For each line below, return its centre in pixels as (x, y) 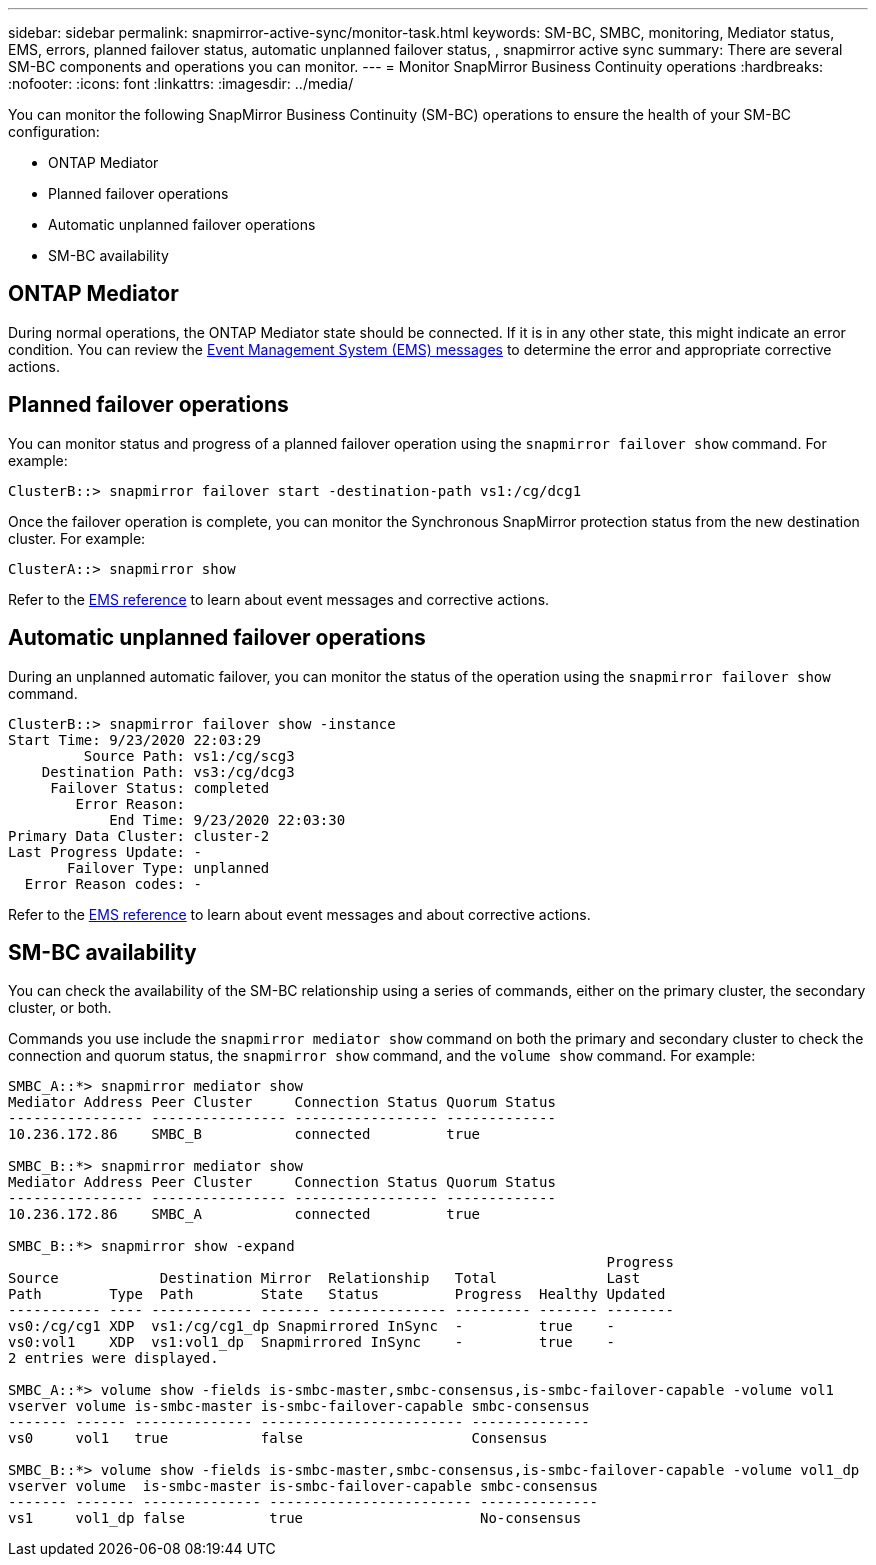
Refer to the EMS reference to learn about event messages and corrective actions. (279, 599)
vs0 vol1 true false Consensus (278, 1438)
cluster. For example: (77, 538)
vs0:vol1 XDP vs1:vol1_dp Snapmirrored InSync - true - (311, 1342)
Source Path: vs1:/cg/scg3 (189, 755)
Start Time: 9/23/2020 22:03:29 (134, 739)
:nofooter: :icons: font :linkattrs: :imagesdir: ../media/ (181, 83)
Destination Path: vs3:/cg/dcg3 (168, 771)
